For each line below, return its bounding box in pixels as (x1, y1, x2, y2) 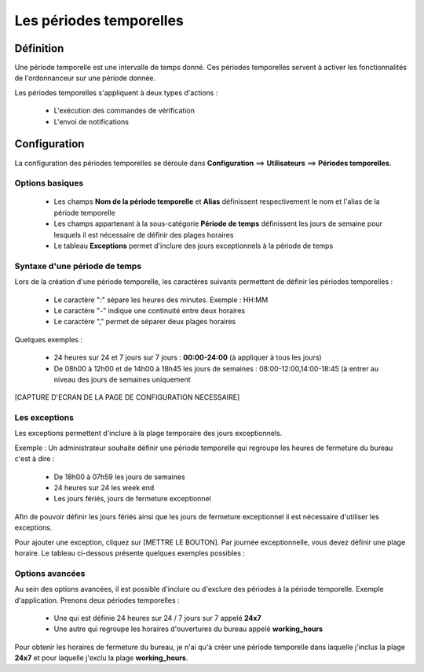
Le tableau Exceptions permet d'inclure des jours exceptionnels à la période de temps (53, 241, 334, 251)
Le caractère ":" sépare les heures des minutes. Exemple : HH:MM (53, 295, 269, 305)
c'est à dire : (14, 454, 55, 463)
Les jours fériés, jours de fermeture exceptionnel (53, 494, 211, 504)
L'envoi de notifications (53, 116, 130, 126)
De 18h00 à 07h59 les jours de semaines (53, 472, 186, 482)
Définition (14, 42, 64, 55)
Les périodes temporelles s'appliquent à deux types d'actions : (14, 87, 218, 98)
